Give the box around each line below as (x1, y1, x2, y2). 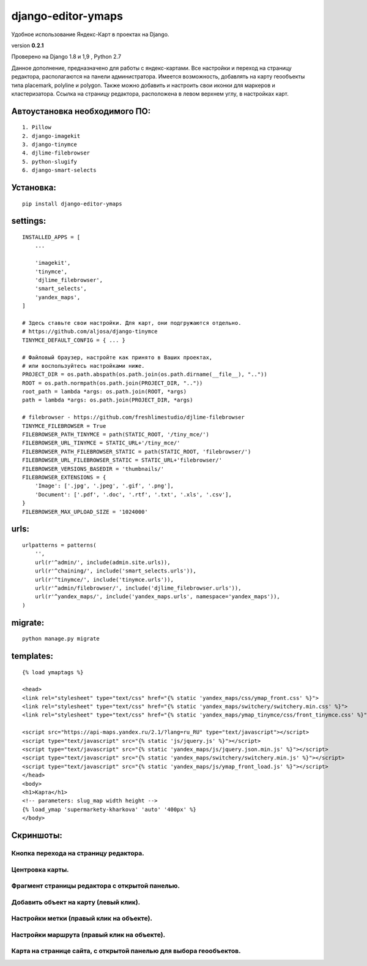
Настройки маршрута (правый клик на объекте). (11, 930, 165, 939)
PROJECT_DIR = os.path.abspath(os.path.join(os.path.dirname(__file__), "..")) (22, 371, 267, 378)
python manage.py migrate (22, 635, 100, 642)
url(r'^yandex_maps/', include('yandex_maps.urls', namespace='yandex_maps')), (34, 593, 281, 600)
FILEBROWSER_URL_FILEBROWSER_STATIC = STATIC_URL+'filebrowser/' (22, 457, 223, 464)
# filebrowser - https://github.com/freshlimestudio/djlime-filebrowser (22, 414, 245, 421)
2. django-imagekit (22, 132, 81, 139)
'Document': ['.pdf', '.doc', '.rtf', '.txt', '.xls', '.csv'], (34, 491, 232, 498)
